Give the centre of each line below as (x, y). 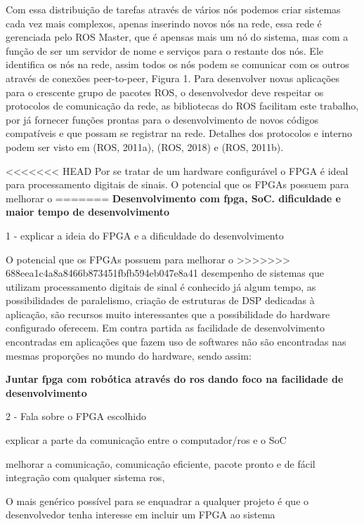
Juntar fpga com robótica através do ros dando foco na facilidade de (175, 379)
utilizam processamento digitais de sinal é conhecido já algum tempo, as (161, 286)
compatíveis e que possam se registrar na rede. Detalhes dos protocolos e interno (179, 133)
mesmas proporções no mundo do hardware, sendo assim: (129, 355)
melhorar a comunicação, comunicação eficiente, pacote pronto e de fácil (161, 463)
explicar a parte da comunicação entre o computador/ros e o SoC (146, 440)
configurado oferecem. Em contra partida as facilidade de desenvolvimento (165, 328)
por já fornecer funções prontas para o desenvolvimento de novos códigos (162, 119)
